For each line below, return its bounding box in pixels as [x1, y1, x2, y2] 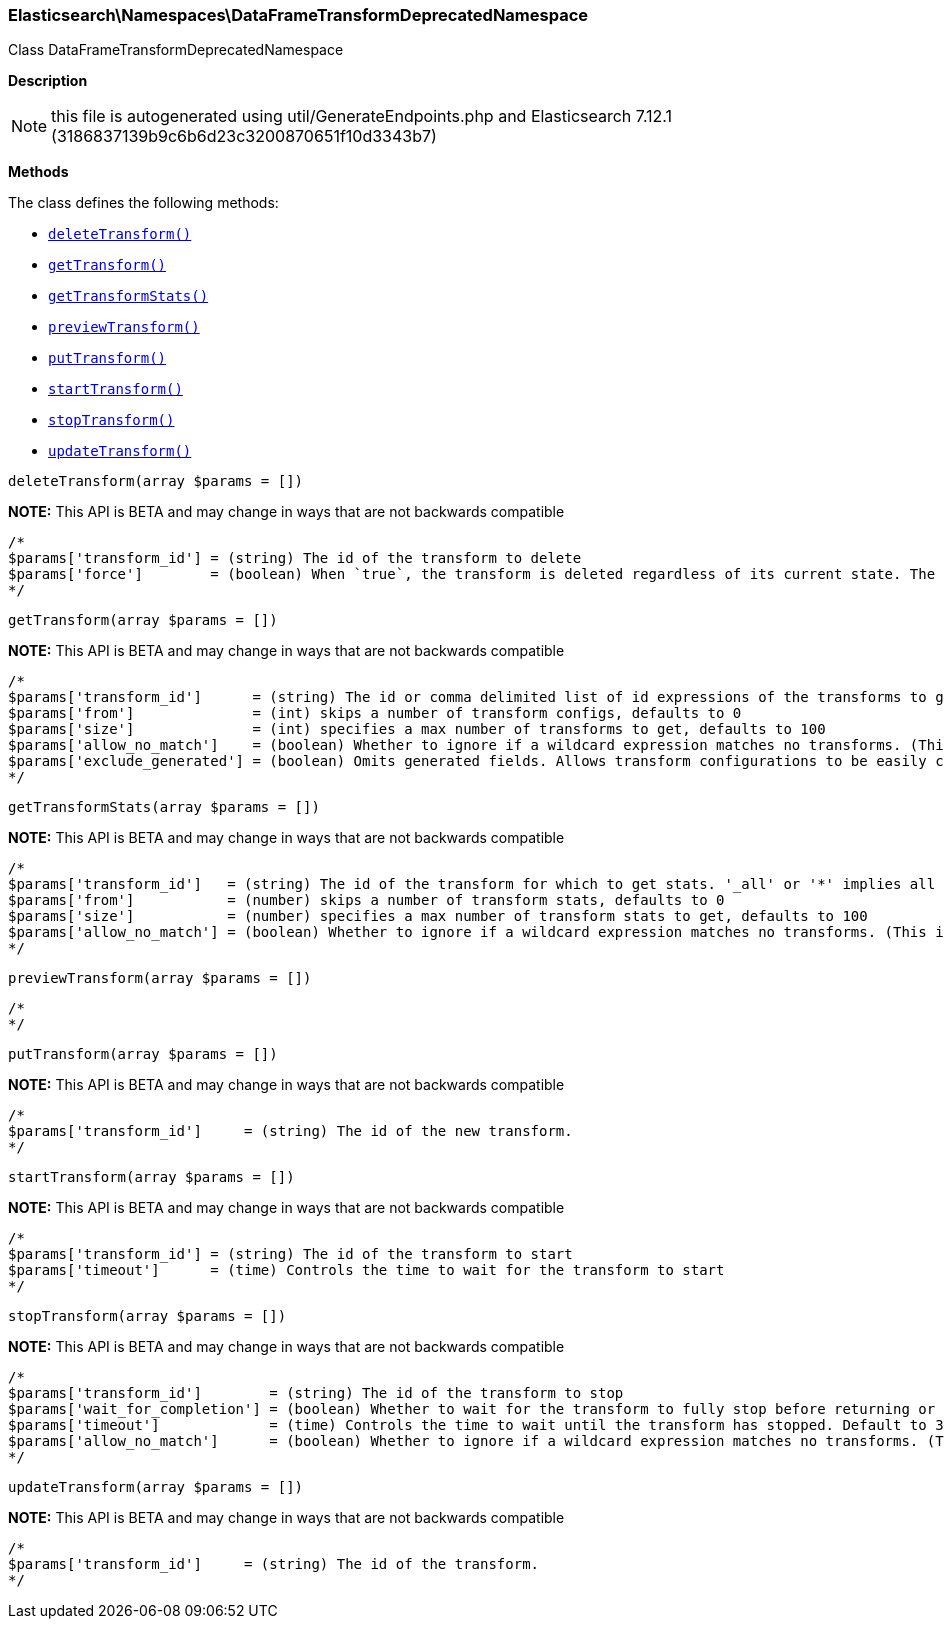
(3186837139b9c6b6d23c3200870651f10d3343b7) [51, 126, 437, 147]
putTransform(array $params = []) [8, 1046, 278, 1063]
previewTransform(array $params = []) [8, 970, 312, 987]
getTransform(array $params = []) [8, 612, 278, 629]
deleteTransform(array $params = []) [8, 473, 304, 490]
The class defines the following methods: [8, 194, 279, 212]
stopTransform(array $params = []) [8, 1308, 287, 1325]
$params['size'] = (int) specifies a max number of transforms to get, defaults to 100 [8, 721, 826, 738]
